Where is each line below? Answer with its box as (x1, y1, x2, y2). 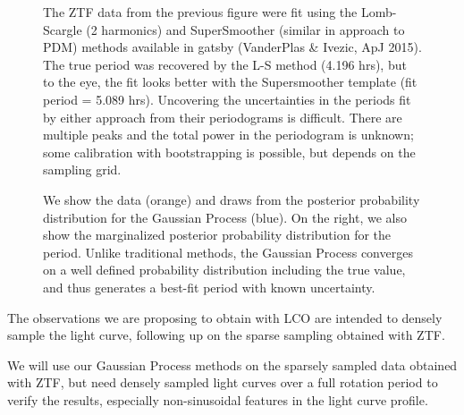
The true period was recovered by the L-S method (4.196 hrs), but (43, 55, 407, 73)
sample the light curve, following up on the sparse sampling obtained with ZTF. (7, 326, 445, 344)
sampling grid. (43, 160, 122, 179)
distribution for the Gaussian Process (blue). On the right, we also (43, 207, 407, 226)
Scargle (43, 20, 82, 38)
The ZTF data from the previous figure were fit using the (43, 3, 358, 21)
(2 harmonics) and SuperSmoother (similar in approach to (86, 20, 405, 38)
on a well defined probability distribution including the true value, (43, 260, 406, 279)
